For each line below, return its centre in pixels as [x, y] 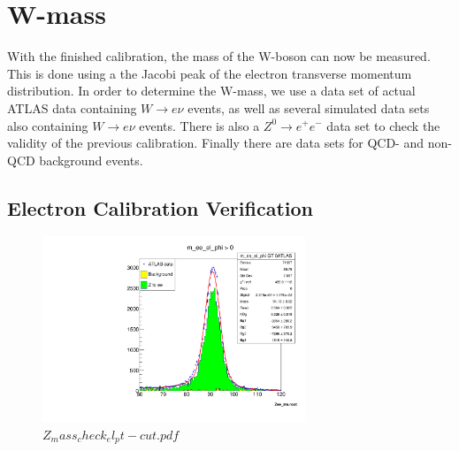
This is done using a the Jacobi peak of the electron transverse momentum [210, 73]
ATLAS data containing [72, 107]
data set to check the [383, 125]
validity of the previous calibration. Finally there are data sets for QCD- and [216, 143]
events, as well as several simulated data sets [309, 107]
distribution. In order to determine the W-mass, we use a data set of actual [211, 91]
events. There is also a [199, 125]
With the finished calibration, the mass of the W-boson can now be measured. [219, 56]
